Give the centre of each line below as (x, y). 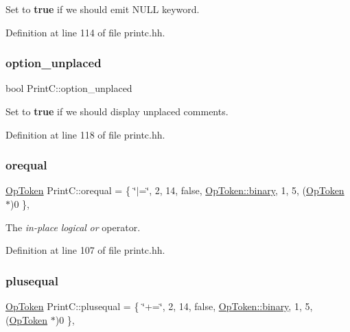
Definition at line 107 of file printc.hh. (85, 250)
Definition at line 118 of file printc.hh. (85, 134)
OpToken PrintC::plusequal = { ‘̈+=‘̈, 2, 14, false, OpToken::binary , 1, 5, (159, 306)
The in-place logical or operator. (73, 227)
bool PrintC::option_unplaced (69, 88)
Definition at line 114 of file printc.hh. (85, 32)
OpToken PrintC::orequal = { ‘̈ (71, 190)
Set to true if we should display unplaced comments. (117, 111)
